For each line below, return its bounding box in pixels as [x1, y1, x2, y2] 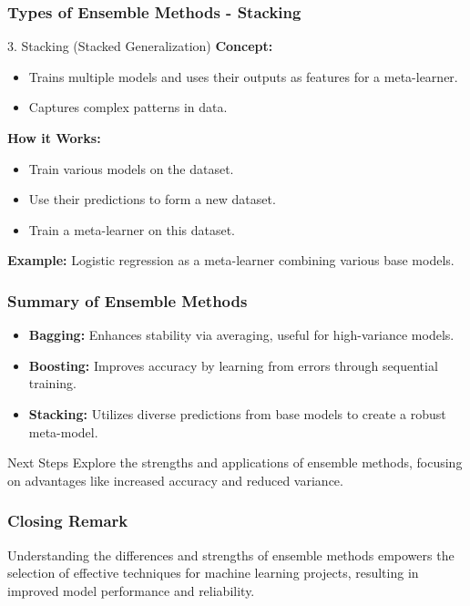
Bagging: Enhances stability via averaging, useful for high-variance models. [28, 325, 455, 344]
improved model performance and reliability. [7, 580, 255, 600]
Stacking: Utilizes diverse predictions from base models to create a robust [28, 404, 446, 423]
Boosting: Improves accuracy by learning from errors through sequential [28, 355, 438, 375]
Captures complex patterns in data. [28, 98, 228, 117]
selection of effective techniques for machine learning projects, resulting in [7, 563, 419, 582]
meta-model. [28, 422, 98, 441]
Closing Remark [7, 509, 128, 532]
